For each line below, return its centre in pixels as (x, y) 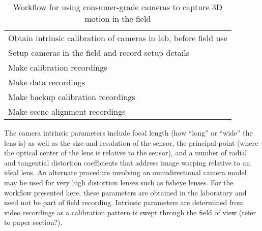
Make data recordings (47, 82)
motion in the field (118, 19)
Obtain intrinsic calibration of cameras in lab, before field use (118, 38)
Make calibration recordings (58, 67)
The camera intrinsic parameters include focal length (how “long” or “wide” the (128, 133)
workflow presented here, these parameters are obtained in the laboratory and (125, 192)
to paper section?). (33, 222)
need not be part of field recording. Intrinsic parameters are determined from (124, 202)
